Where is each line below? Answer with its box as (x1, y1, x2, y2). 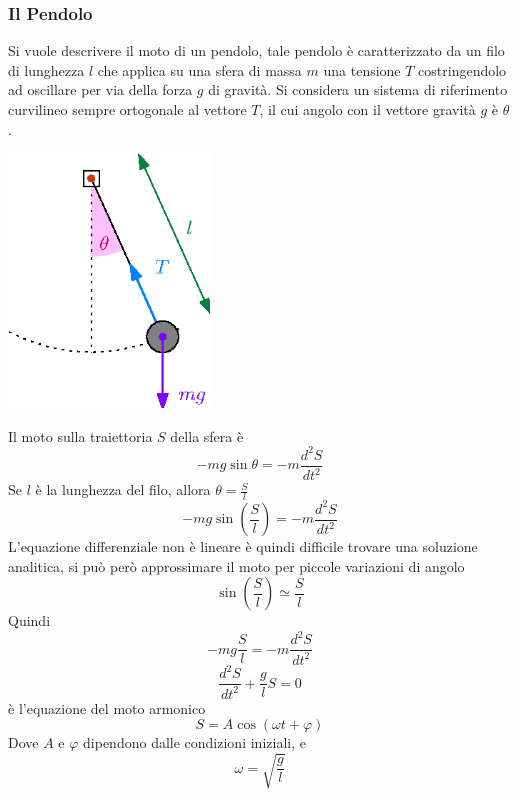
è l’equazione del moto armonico (8, 697, 206, 718)
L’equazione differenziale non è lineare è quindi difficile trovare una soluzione (8, 536, 478, 557)
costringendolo (418, 59, 507, 80)
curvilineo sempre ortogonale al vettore (8, 99, 247, 119)
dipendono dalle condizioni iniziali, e (83, 732, 306, 753)
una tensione (323, 59, 401, 80)
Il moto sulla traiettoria (8, 425, 153, 446)
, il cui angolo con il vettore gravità (259, 99, 476, 119)
